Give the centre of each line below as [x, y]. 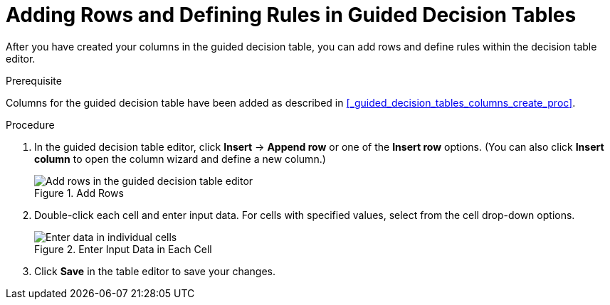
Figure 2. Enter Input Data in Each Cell [123, 249]
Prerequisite [34, 80]
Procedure [30, 124]
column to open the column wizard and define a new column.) [180, 159]
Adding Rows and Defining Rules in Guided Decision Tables [291, 15]
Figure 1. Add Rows [79, 193]
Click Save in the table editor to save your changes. [155, 271]
